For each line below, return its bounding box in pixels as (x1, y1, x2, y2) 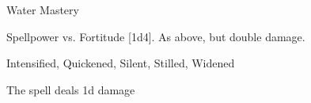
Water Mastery (6, 2, 79, 17)
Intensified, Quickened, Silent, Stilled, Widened (6, 55, 235, 71)
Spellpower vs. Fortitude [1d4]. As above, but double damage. (6, 28, 305, 44)
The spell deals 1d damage (6, 81, 135, 97)
